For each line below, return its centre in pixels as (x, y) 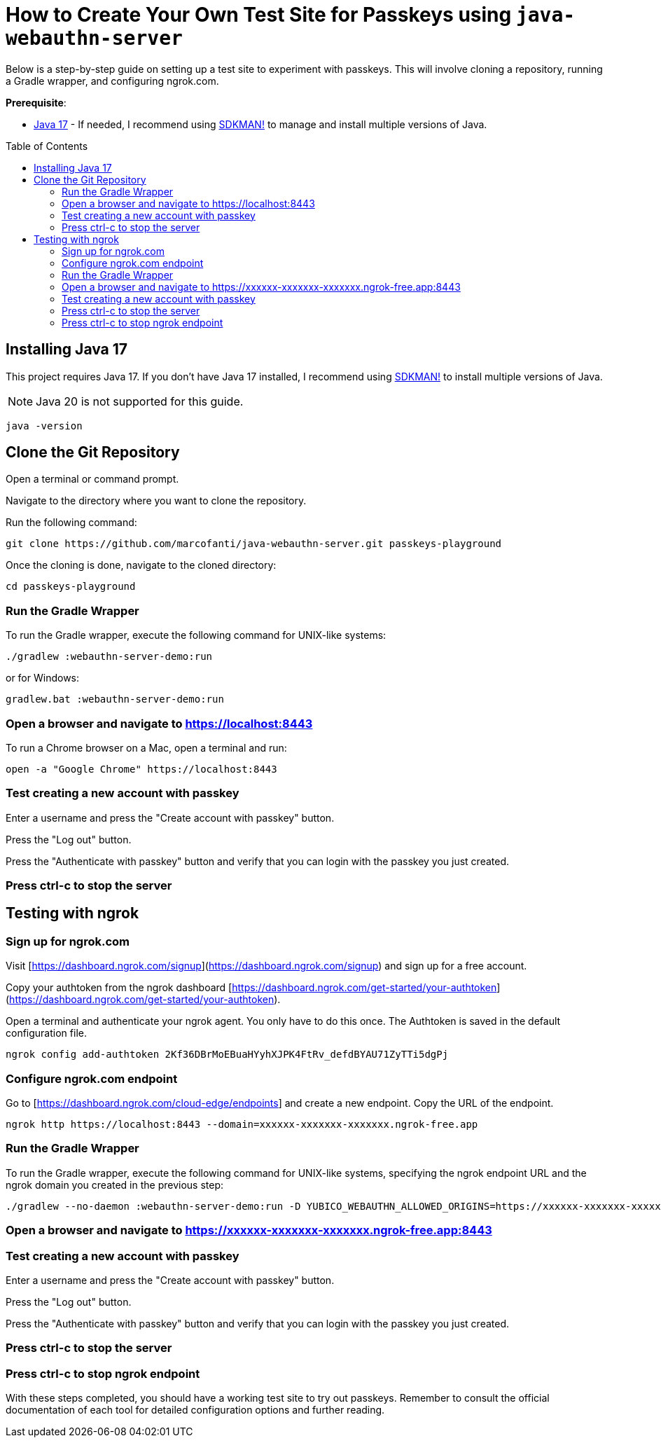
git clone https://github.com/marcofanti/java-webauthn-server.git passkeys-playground (254, 544)
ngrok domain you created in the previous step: (115, 1185)
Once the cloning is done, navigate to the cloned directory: (141, 565)
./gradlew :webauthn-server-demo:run (109, 657)
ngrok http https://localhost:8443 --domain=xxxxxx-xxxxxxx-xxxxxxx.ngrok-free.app (242, 1125)
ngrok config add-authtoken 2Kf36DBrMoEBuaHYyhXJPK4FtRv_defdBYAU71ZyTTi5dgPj (227, 1055)
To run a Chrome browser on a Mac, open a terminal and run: (146, 747)
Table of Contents (47, 146)
